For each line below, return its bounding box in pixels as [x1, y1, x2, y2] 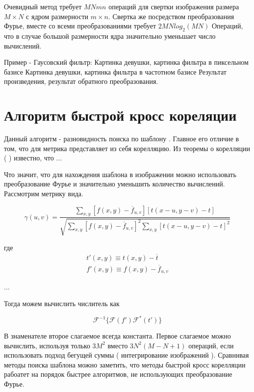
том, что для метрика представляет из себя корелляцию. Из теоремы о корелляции [4, 143, 250, 153]
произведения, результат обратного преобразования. [4, 76, 158, 86]
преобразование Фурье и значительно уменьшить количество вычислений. [4, 179, 225, 189]
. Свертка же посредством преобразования [108, 11, 234, 21]
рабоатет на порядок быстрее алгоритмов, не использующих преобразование [4, 369, 232, 379]
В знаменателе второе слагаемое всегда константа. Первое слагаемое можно [4, 331, 231, 341]
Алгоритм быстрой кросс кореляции [4, 105, 237, 125]
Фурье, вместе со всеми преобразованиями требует [4, 21, 156, 31]
